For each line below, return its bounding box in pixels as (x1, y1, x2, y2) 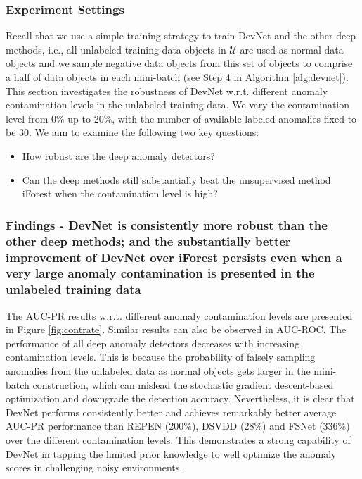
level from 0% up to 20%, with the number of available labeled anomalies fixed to (6, 111, 357, 125)
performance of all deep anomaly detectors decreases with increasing (6, 335, 300, 350)
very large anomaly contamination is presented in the (6, 264, 315, 282)
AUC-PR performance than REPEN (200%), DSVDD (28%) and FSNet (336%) (6, 418, 350, 433)
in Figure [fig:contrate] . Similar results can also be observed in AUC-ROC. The (6, 322, 347, 337)
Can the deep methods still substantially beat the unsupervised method (22, 172, 331, 187)
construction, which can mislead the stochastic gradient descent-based (32, 377, 334, 392)
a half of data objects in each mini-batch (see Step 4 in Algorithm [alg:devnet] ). (6, 70, 349, 84)
